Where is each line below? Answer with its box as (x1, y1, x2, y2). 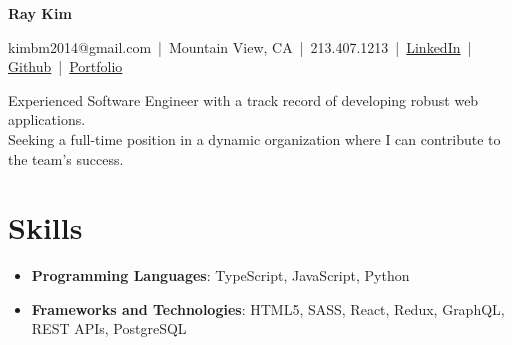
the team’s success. (8, 148, 124, 169)
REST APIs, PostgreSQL (31, 318, 187, 339)
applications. (8, 109, 86, 130)
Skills (8, 207, 83, 248)
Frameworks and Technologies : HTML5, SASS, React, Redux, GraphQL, (31, 298, 505, 319)
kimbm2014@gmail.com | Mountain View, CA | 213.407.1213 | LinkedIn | (8, 36, 472, 57)
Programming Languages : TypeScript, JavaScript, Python (31, 265, 410, 286)
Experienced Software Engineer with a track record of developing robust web (8, 89, 479, 110)
